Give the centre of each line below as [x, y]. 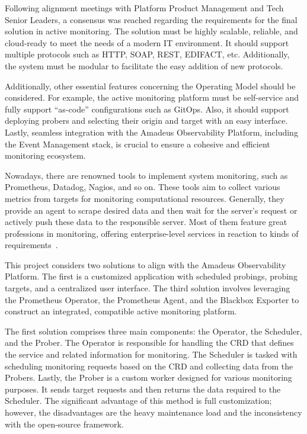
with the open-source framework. [64, 424]
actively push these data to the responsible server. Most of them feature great [146, 222]
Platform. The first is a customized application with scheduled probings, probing [151, 276]
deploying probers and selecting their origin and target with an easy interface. [146, 120]
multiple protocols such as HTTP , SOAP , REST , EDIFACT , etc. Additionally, [147, 54]
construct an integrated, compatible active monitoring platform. [121, 311]
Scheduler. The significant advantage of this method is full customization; [138, 401]
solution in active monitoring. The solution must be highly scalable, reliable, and [151, 31]
